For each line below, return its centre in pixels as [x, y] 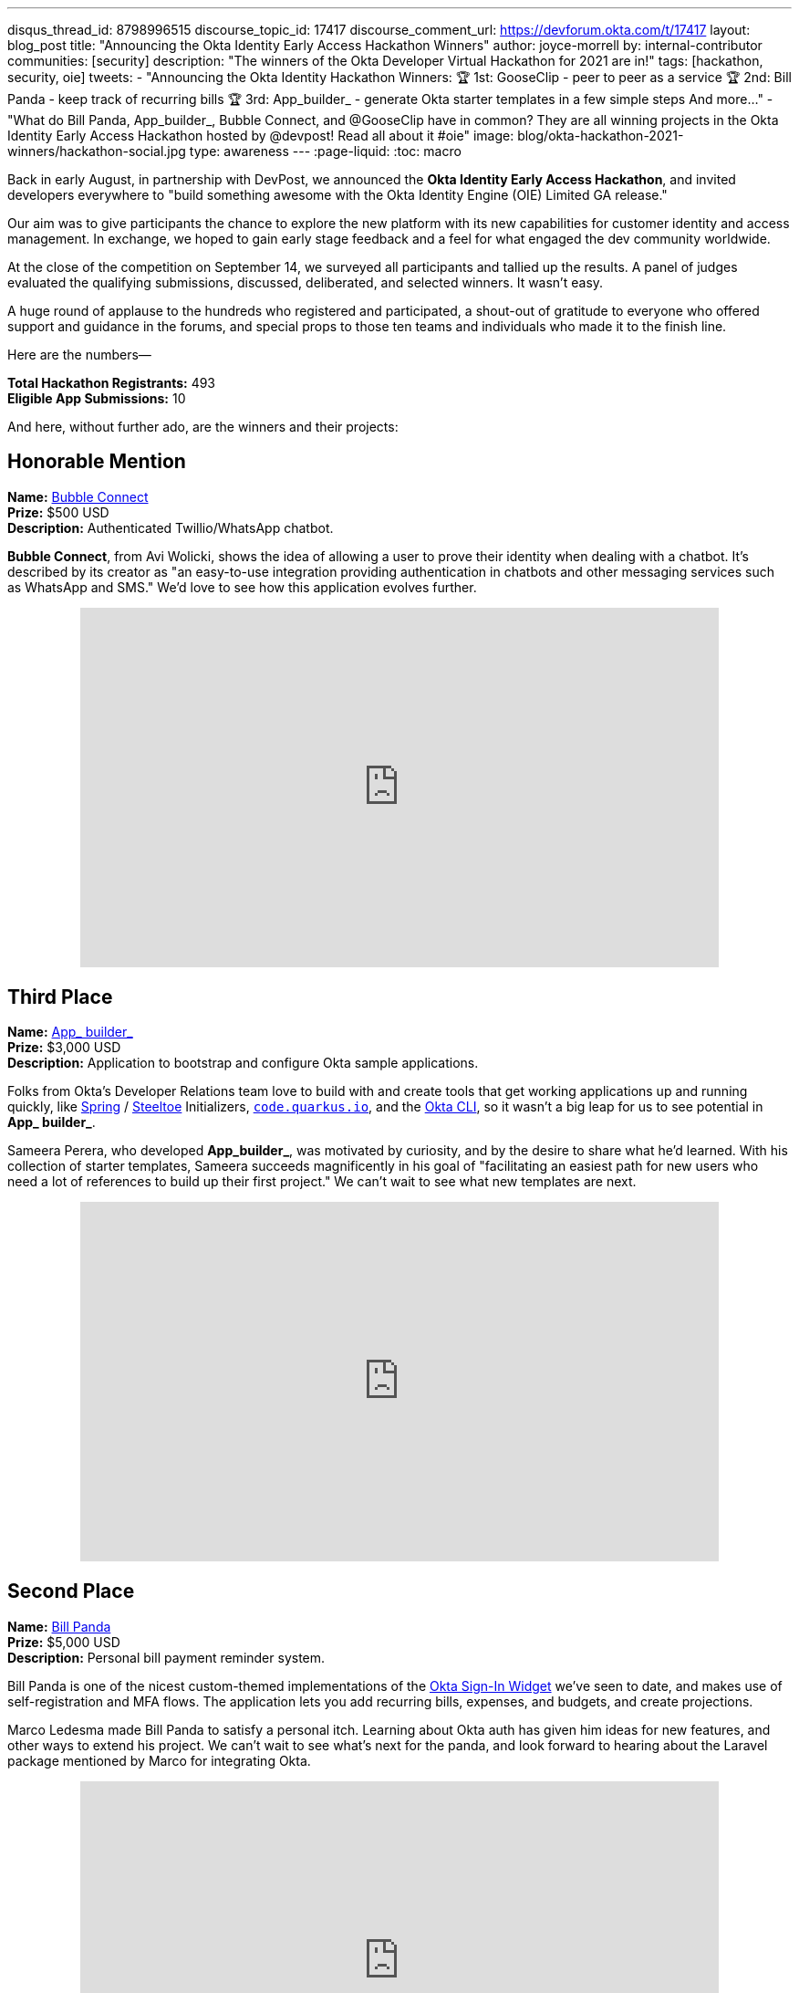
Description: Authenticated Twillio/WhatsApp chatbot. [171, 527]
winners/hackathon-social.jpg [97, 151]
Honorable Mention [97, 462]
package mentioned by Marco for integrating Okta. [159, 1760]
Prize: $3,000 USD [64, 1048]
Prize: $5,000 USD [64, 1642]
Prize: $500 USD [58, 512]
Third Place [60, 996]
